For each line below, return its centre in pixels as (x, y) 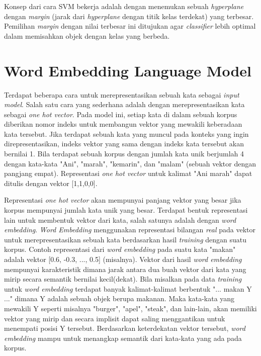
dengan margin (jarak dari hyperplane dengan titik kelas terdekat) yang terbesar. (129, 16)
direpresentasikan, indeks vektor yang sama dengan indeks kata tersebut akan (124, 144)
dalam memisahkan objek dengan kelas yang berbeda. (87, 35)
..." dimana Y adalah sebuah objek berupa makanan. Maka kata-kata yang (119, 298)
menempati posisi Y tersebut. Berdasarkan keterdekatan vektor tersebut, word (125, 328)
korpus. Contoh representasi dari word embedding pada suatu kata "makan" (120, 249)
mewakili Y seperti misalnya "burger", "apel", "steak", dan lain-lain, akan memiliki (130, 308)
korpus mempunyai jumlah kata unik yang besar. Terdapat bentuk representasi (126, 210)
